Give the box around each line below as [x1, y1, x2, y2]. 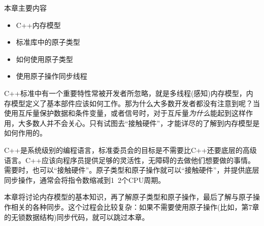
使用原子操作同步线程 [16, 71, 87, 81]
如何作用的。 [4, 127, 47, 138]
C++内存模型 [16, 19, 61, 30]
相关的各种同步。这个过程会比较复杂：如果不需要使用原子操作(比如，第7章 [11, 201, 259, 212]
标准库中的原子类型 [16, 37, 80, 47]
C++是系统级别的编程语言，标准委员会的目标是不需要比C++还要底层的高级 [4, 144, 257, 155]
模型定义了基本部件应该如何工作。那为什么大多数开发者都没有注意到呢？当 [11, 98, 260, 108]
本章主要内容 [4, 3, 47, 13]
